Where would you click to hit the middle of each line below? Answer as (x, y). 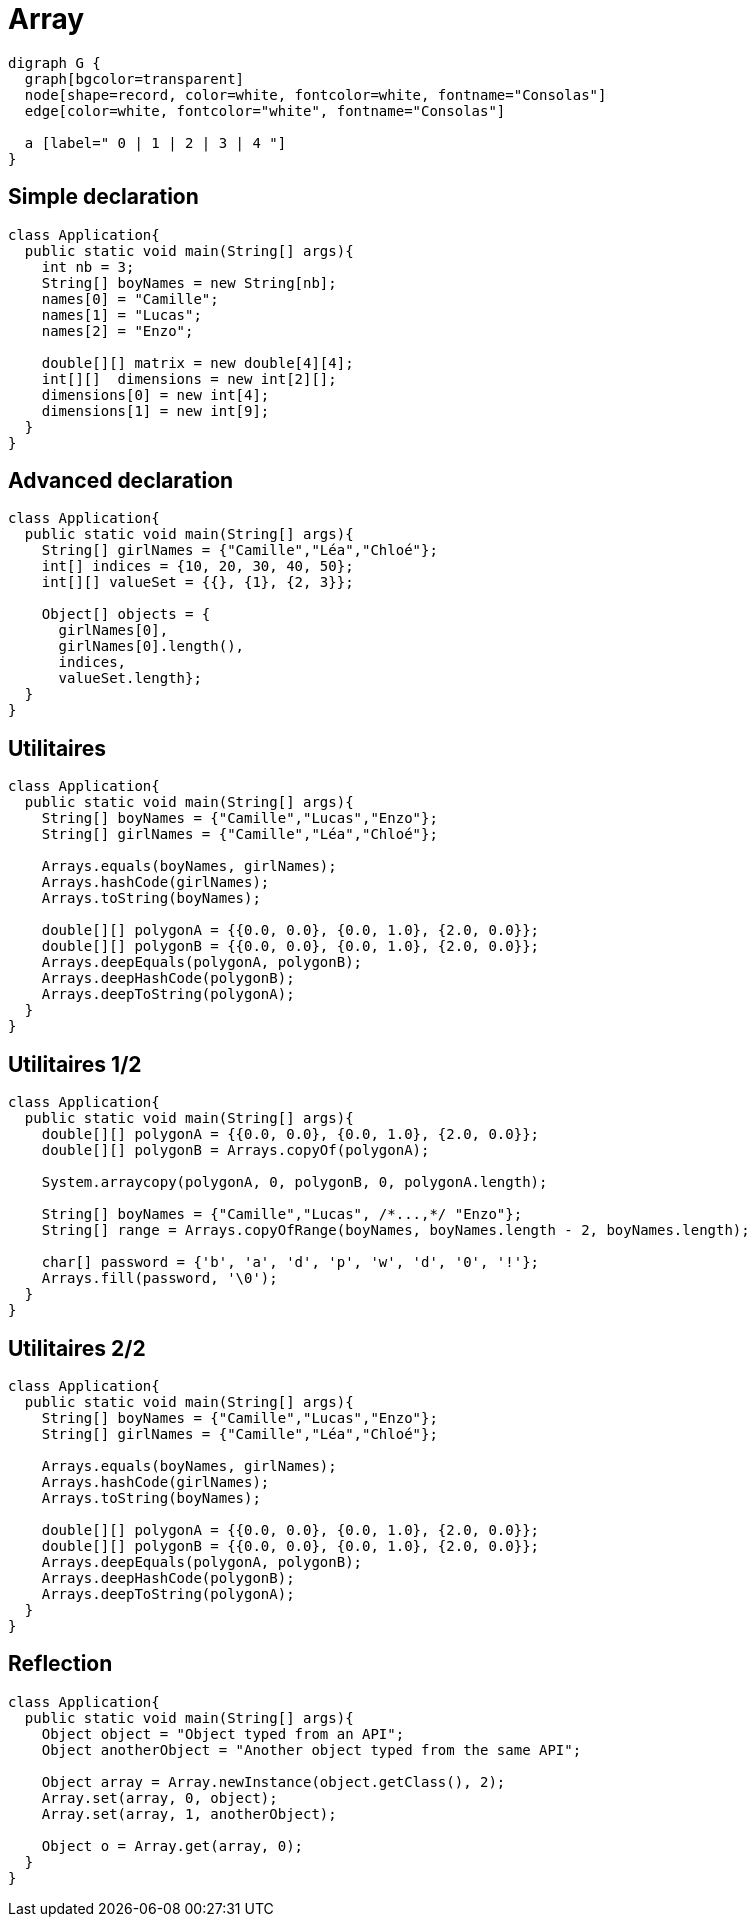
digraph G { (54, 62)
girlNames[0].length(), (151, 646)
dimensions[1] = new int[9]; (155, 410)
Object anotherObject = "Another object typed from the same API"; (311, 1749)
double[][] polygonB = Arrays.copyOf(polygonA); (235, 1150)
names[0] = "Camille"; (130, 298)
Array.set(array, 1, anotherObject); (189, 1813)
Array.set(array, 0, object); (159, 1797)
